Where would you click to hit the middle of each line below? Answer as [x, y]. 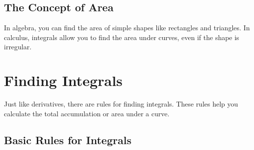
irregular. [18, 47]
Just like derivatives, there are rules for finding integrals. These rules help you [121, 104]
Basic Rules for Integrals [68, 139]
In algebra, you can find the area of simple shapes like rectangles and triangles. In [127, 28]
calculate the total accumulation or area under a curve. [87, 113]
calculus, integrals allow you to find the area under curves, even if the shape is [122, 37]
